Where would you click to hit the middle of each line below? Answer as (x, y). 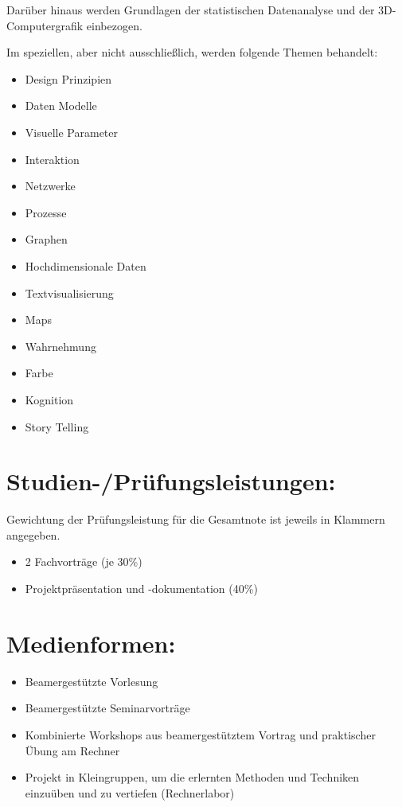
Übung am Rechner (72, 750)
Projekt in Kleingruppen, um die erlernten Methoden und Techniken (192, 777)
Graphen (46, 239)
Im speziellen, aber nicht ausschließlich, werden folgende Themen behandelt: (192, 52)
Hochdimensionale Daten (86, 265)
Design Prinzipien (68, 78)
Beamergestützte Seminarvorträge (107, 708)
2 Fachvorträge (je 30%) (84, 561)
